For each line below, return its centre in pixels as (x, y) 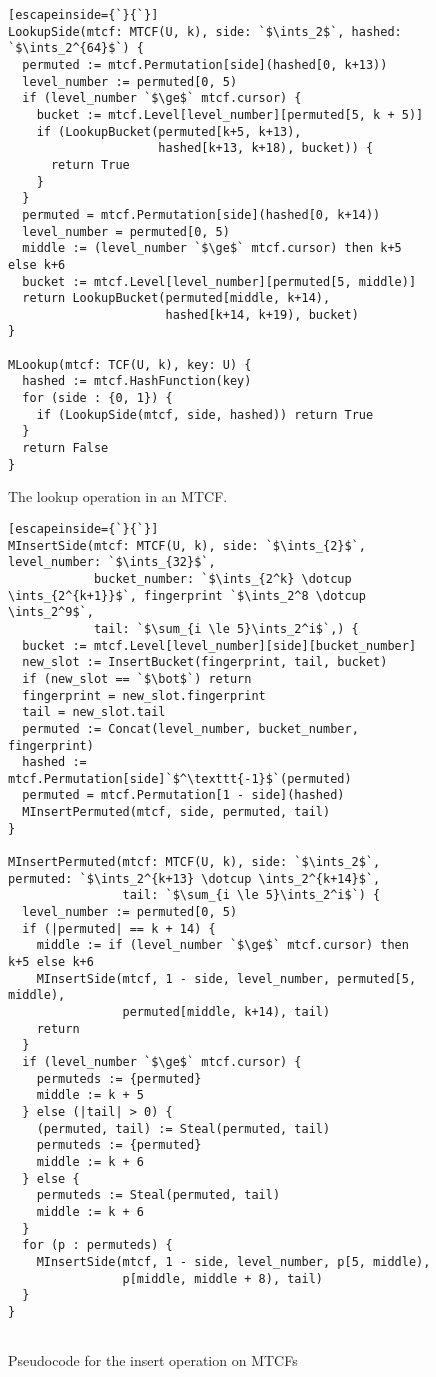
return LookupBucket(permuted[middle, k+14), (176, 298)
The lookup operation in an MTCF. (118, 496)
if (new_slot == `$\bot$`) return (137, 678)
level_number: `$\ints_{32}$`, (112, 562)
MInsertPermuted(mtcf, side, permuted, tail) (176, 812)
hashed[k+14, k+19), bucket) (262, 314)
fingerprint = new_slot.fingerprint (144, 695)
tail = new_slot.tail (94, 712)
